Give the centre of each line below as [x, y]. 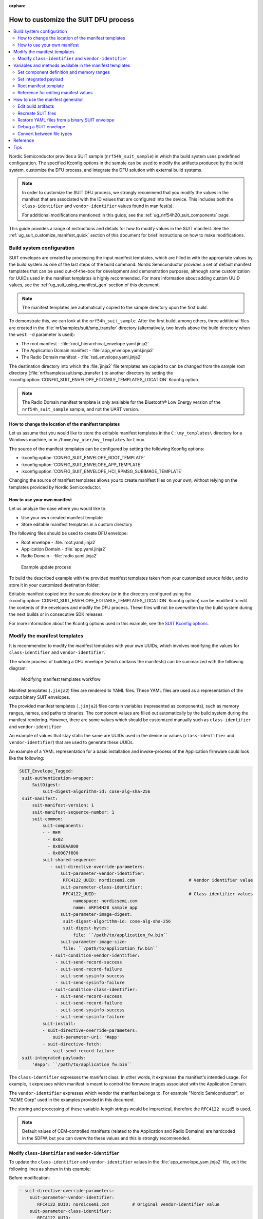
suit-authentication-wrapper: [58, 778]
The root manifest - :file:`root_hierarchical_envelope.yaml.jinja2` [85, 343]
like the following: [27, 758]
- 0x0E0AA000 [63, 846]
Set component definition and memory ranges [64, 72]
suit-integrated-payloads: [54, 1058]
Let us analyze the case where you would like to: [58, 509]
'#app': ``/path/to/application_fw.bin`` [82, 1065]
